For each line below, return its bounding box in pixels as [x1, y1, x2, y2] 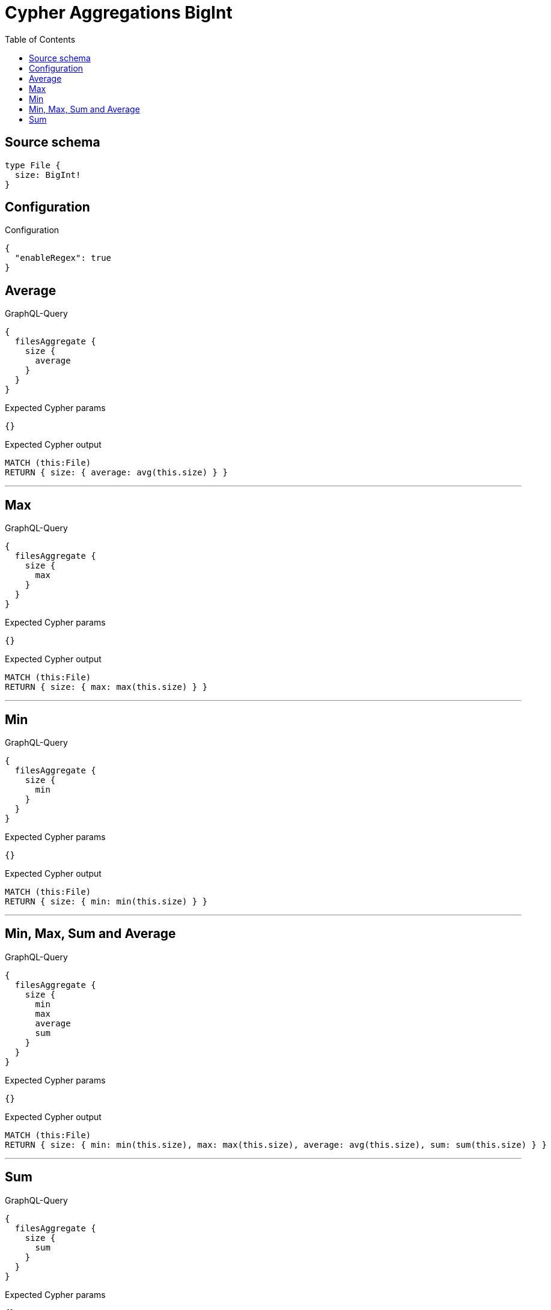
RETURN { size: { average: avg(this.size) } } [5, 468, 228, 478]
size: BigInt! [14, 169, 81, 180]
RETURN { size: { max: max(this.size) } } [5, 682, 208, 692]
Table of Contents [5, 34, 76, 44]
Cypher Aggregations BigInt [5, 2, 233, 23]
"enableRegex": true [14, 253, 112, 263]
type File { [5, 160, 61, 170]
